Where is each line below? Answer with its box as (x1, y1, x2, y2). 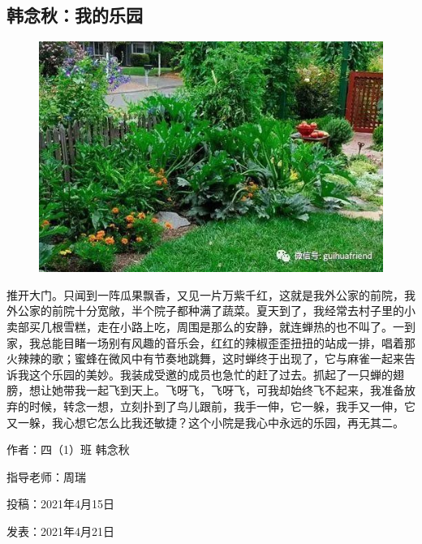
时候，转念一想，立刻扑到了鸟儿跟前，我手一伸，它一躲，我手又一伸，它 (28, 398, 416, 415)
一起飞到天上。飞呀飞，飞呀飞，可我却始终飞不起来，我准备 (85, 382, 404, 399)
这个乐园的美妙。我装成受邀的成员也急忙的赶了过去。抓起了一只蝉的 (28, 365, 393, 382)
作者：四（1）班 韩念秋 (6, 441, 130, 458)
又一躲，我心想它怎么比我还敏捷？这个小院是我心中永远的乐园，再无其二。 (6, 413, 404, 430)
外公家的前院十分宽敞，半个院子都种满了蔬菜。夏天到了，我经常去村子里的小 (6, 302, 416, 319)
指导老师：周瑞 (6, 468, 86, 485)
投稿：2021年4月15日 (6, 495, 114, 512)
